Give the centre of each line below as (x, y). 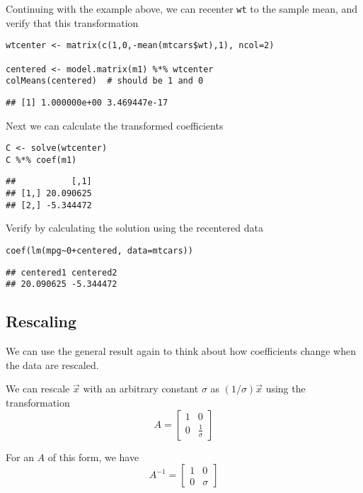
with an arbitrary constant (141, 389)
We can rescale (38, 389)
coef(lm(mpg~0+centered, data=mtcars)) (99, 251)
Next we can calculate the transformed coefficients (115, 125)
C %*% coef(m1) (41, 160)
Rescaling (41, 321)
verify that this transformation (72, 22)
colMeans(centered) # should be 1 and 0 (105, 81)
